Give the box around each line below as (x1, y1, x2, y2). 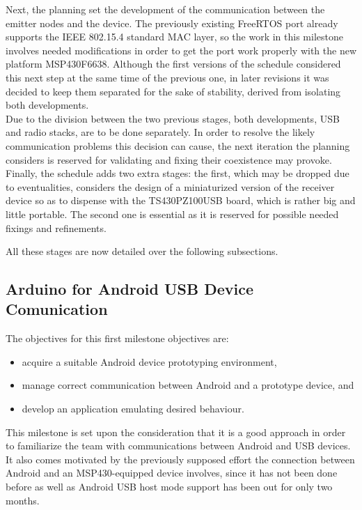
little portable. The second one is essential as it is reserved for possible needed (6, 206, 339, 221)
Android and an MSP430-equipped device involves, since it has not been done (6, 465, 338, 480)
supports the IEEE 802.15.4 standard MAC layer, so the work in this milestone (6, 29, 343, 44)
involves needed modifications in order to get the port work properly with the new (6, 42, 357, 57)
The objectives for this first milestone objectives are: (6, 331, 229, 346)
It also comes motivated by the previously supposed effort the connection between (6, 451, 355, 466)
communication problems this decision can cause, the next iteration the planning (6, 138, 350, 153)
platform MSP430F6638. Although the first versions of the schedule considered (6, 56, 341, 71)
